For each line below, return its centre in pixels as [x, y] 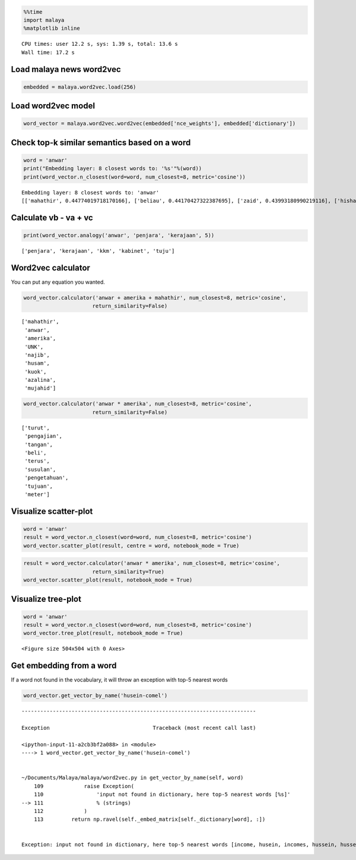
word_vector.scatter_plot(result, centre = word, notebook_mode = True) [131, 545]
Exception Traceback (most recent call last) [139, 728]
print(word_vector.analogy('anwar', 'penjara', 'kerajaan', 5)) [119, 236]
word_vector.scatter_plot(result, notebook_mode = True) [108, 580]
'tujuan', [39, 486]
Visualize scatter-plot [52, 511]
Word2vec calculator [50, 268]
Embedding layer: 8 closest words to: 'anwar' [90, 192]
